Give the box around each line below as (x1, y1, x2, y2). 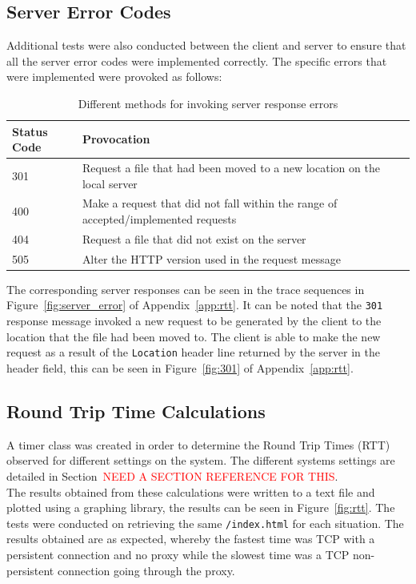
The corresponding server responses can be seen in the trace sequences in (6, 280, 365, 297)
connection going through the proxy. (57, 562, 235, 578)
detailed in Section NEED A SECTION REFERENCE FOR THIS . (6, 467, 338, 484)
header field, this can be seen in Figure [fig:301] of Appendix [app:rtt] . (6, 359, 354, 376)
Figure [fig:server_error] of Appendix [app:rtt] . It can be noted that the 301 (6, 296, 383, 313)
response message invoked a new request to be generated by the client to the (6, 312, 382, 329)
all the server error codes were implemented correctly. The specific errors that (6, 52, 387, 69)
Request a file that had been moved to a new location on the (82, 159, 380, 176)
